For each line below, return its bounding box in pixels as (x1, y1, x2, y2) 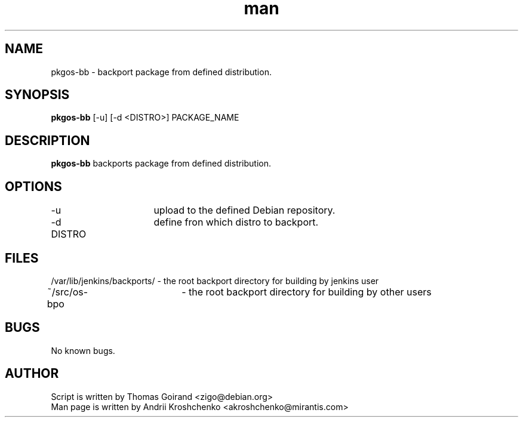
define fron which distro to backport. (153, 216, 319, 229)
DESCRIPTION (5, 133, 90, 148)
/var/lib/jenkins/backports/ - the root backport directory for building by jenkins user (51, 275, 379, 286)
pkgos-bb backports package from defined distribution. (51, 158, 272, 169)
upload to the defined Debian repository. (153, 204, 336, 217)
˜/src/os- (47, 285, 88, 298)
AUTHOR (5, 366, 59, 381)
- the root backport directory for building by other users (181, 285, 432, 298)
